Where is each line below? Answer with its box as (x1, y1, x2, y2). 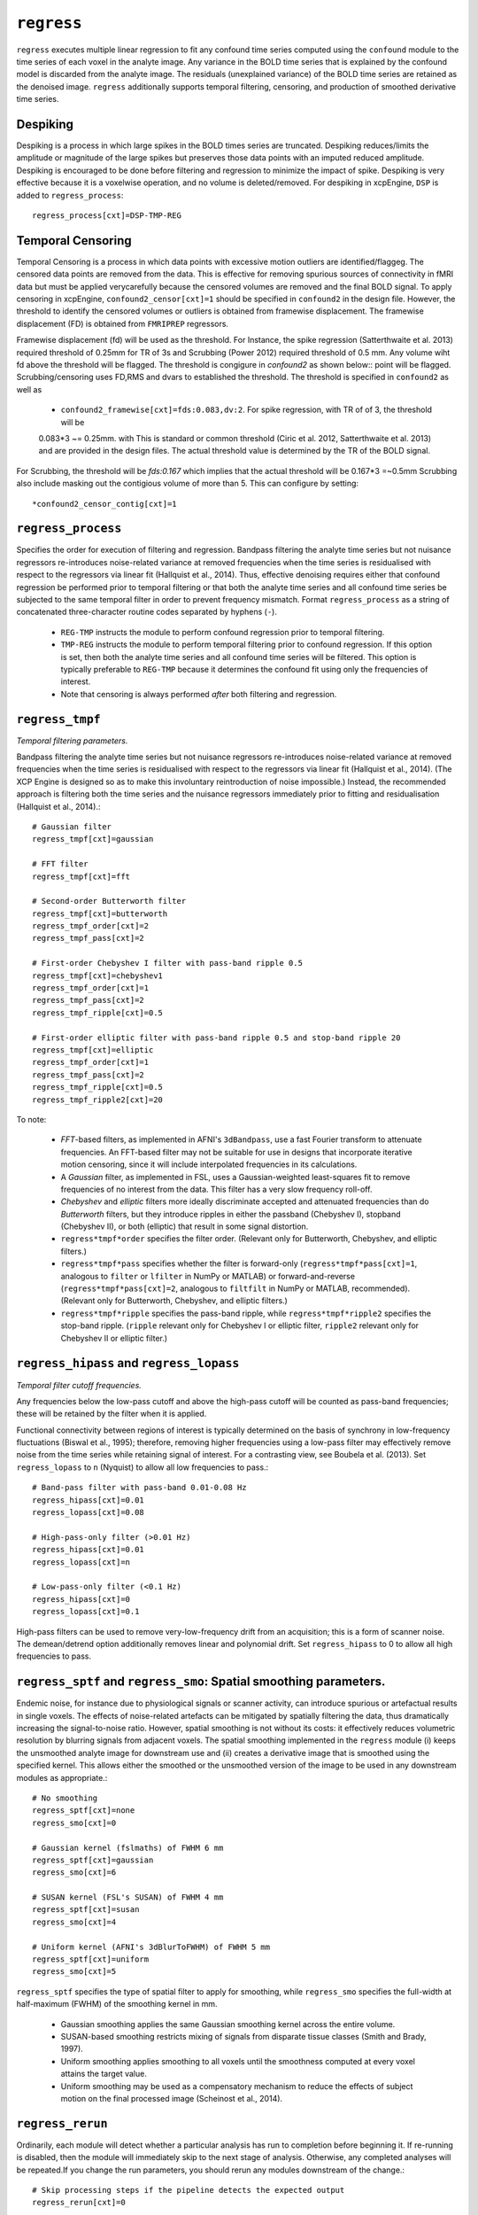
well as (16, 384, 42, 394)
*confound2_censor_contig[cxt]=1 (32, 499, 177, 509)
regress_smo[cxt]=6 (32, 1868, 117, 1877)
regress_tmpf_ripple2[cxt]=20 (32, 1094, 164, 1105)
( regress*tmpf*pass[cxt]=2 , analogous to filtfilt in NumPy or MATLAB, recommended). (60, 1283, 411, 1294)
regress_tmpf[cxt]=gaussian (32, 834, 154, 844)
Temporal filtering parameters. (16, 735, 128, 746)
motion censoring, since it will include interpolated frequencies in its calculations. (60, 1159, 358, 1170)
